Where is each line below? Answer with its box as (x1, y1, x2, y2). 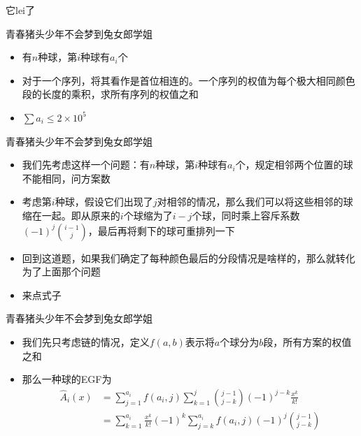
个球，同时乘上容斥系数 (192, 208, 300, 222)
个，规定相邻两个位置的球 (235, 157, 353, 172)
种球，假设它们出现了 (55, 194, 153, 209)
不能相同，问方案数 (22, 170, 111, 185)
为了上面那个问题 (22, 264, 101, 279)
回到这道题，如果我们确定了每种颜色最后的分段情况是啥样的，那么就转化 (22, 250, 355, 265)
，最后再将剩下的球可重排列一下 (87, 223, 235, 238)
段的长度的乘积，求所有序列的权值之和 (22, 87, 199, 101)
